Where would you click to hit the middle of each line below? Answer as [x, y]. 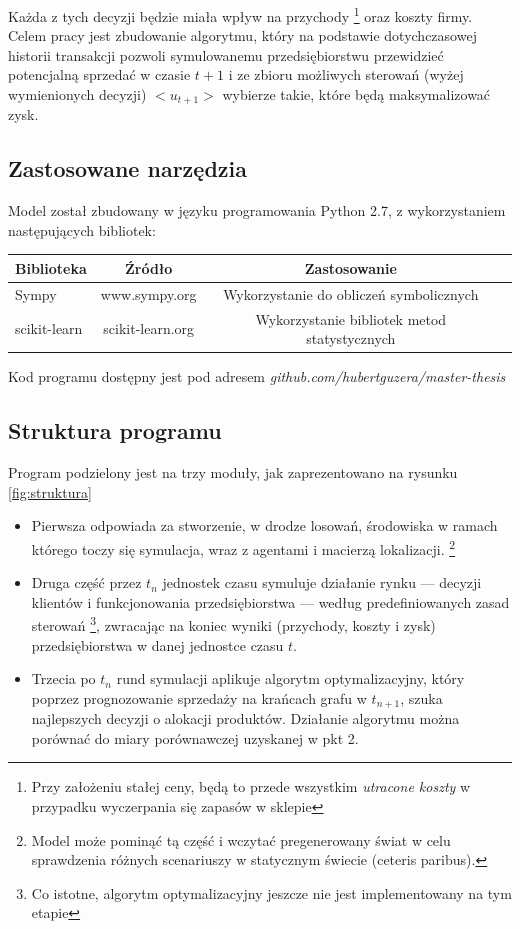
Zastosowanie [350, 267]
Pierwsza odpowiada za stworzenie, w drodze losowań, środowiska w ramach [264, 525]
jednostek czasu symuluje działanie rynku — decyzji [322, 582]
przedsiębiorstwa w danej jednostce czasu [157, 644]
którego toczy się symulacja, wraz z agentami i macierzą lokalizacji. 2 [243, 547]
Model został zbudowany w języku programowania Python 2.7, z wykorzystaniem [257, 210]
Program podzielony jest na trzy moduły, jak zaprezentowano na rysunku [233, 472]
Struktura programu [115, 430]
